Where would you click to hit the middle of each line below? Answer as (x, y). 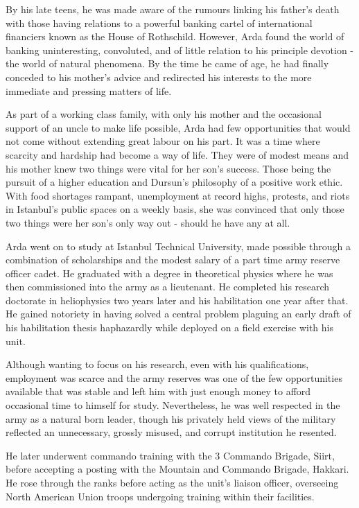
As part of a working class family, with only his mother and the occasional (164, 114)
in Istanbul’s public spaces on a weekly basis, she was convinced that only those (175, 209)
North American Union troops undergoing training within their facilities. (160, 496)
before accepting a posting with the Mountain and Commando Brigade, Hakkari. (177, 469)
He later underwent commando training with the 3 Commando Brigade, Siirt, (170, 455)
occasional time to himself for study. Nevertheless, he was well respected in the (173, 405)
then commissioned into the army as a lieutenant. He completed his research (168, 287)
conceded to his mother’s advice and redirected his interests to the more (159, 77)
